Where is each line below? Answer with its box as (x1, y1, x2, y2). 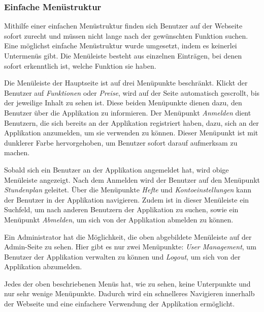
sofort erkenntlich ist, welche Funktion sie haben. (4, 60, 156, 71)
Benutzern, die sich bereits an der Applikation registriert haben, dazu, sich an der (4, 117, 259, 128)
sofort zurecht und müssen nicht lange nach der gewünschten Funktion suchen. (4, 30, 248, 41)
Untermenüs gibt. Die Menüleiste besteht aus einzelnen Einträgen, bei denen (4, 50, 242, 61)
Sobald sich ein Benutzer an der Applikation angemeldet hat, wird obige (4, 164, 229, 175)
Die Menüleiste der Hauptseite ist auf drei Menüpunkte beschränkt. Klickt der (4, 77, 248, 88)
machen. (4, 147, 30, 158)
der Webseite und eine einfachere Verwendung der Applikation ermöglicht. (4, 298, 235, 309)
